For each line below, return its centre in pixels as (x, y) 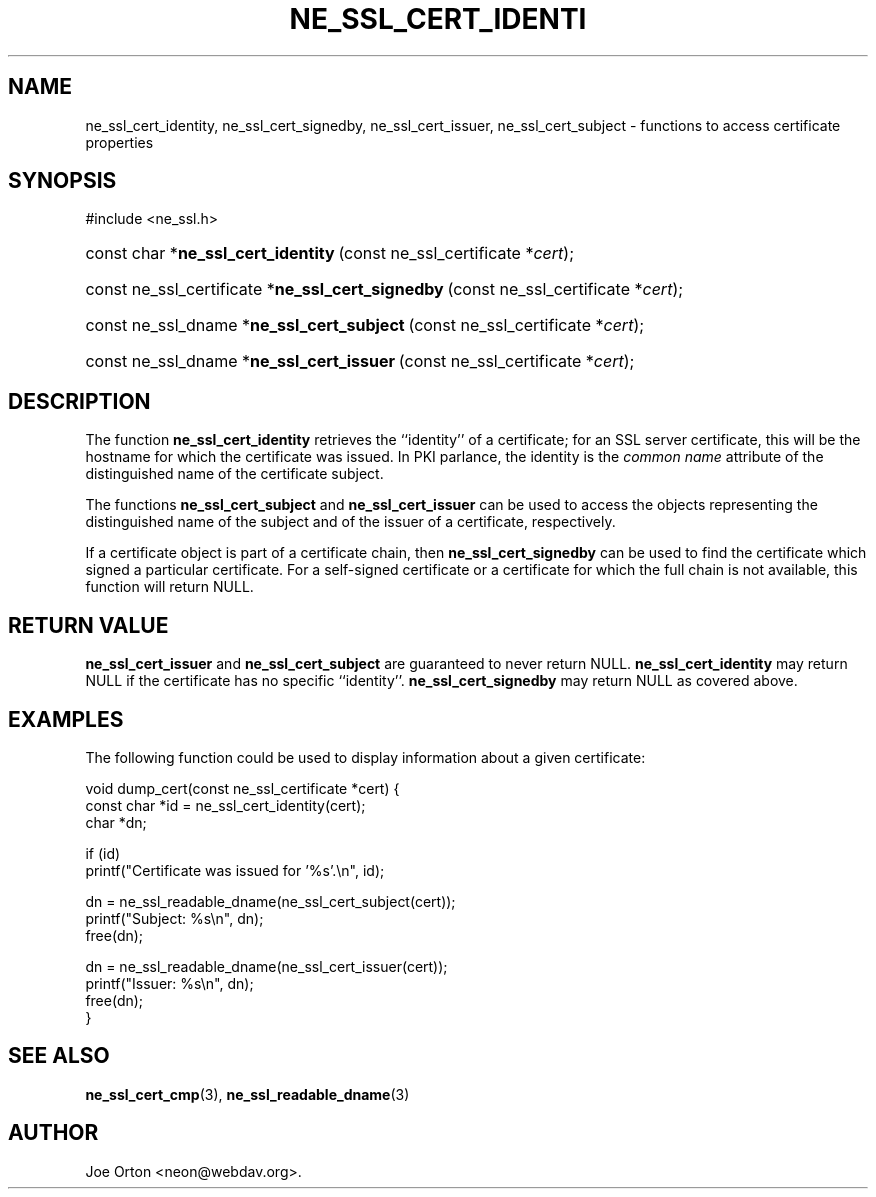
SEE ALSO (59, 1056)
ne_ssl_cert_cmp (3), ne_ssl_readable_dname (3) (247, 1094)
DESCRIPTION (79, 401)
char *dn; (116, 822)
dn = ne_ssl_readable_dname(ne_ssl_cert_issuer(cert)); (266, 966)
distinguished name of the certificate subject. (234, 474)
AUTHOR (53, 1133)
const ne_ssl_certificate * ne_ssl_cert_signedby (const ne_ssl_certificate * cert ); (384, 289)
